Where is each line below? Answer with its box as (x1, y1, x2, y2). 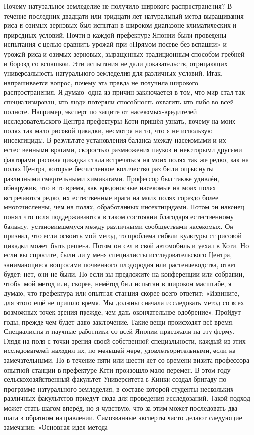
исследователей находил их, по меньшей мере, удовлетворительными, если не (4, 345, 236, 355)
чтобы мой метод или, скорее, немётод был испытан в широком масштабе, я (4, 278, 232, 289)
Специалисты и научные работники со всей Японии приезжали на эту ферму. (4, 326, 235, 336)
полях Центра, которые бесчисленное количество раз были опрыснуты (4, 164, 213, 174)
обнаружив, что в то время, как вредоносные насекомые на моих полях (4, 183, 216, 193)
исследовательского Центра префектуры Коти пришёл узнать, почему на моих (4, 116, 236, 126)
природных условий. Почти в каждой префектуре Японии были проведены (4, 29, 227, 40)
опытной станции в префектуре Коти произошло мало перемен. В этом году (4, 364, 231, 374)
